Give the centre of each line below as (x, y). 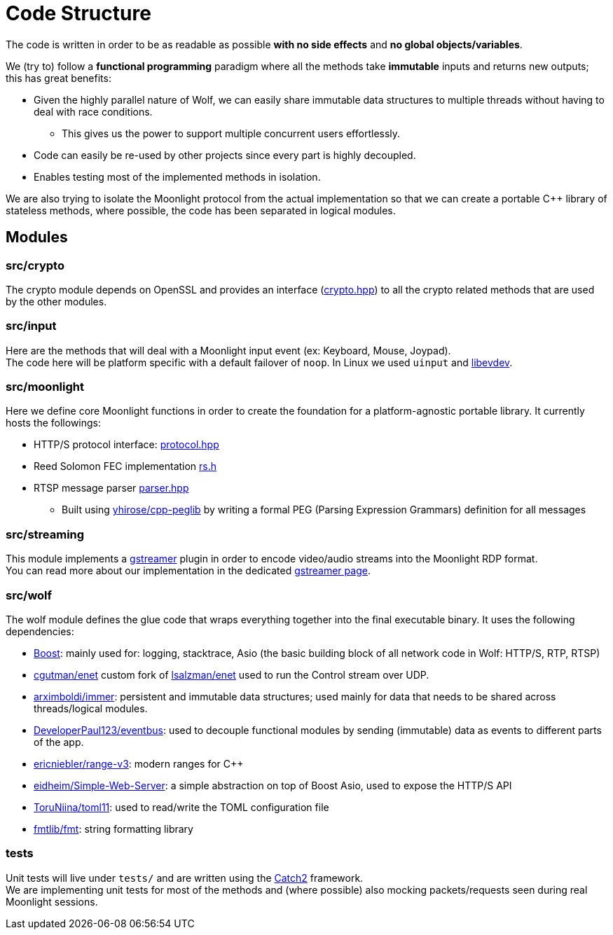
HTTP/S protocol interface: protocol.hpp (126, 445)
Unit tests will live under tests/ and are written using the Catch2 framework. (185, 878)
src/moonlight (45, 387)
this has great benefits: (58, 78)
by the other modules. (56, 301)
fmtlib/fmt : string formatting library (113, 829)
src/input (31, 326)
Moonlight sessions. (52, 901)
